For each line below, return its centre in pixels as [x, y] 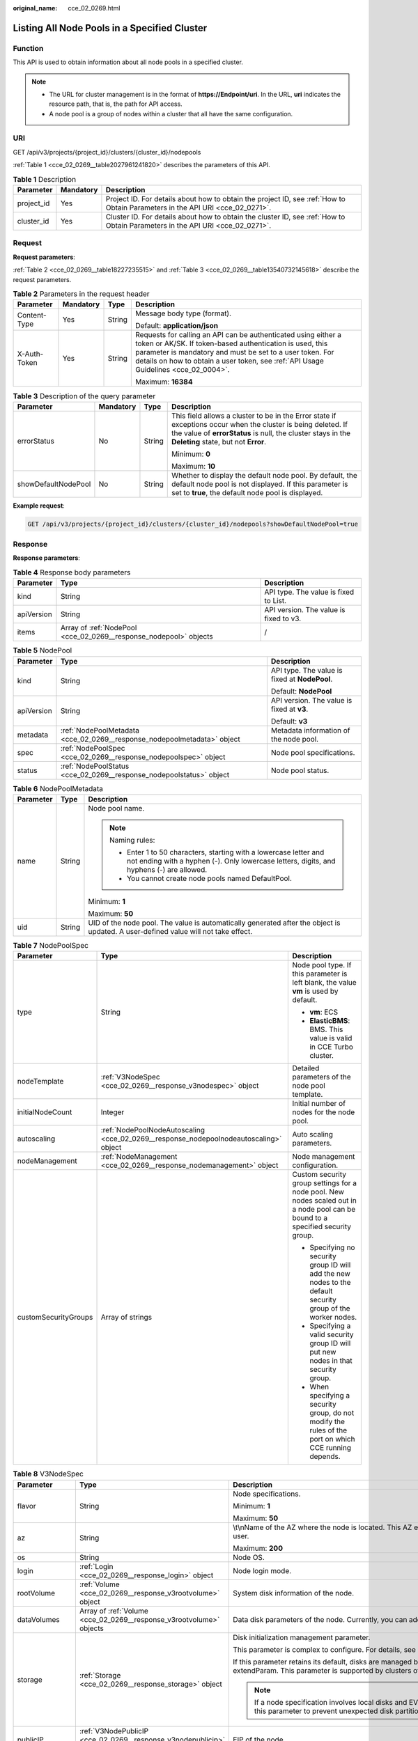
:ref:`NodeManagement [139, 1157]
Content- [32, 315]
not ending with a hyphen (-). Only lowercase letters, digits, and [231, 861]
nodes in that [331, 1361]
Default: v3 [289, 721]
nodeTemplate [40, 1082]
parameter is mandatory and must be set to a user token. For [235, 352]
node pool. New [318, 1192]
